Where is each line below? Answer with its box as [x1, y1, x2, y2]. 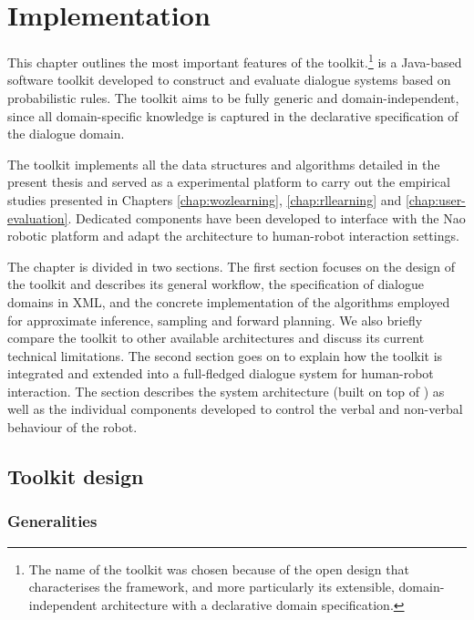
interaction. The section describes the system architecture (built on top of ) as [7, 381, 445, 400]
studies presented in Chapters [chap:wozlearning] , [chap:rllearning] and [7, 190, 402, 209]
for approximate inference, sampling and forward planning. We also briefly [7, 310, 423, 329]
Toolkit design [7, 462, 144, 491]
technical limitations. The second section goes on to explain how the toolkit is [7, 346, 443, 365]
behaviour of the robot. [7, 418, 138, 437]
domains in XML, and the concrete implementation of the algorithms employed [7, 292, 450, 311]
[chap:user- [405, 190, 466, 209]
